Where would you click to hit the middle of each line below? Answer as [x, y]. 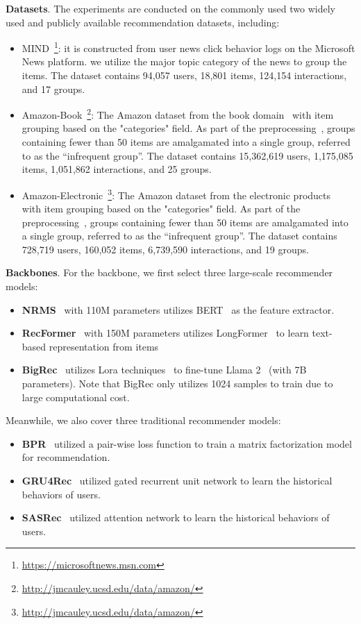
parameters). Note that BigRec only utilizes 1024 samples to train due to [177, 383]
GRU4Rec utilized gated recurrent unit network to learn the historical [177, 480]
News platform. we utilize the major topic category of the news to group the [184, 61]
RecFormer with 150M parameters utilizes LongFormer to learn [165, 333]
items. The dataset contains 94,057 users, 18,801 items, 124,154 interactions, [184, 75]
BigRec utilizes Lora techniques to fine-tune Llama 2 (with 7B [164, 370]
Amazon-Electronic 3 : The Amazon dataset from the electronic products [176, 194]
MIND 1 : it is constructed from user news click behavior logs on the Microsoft [188, 47]
